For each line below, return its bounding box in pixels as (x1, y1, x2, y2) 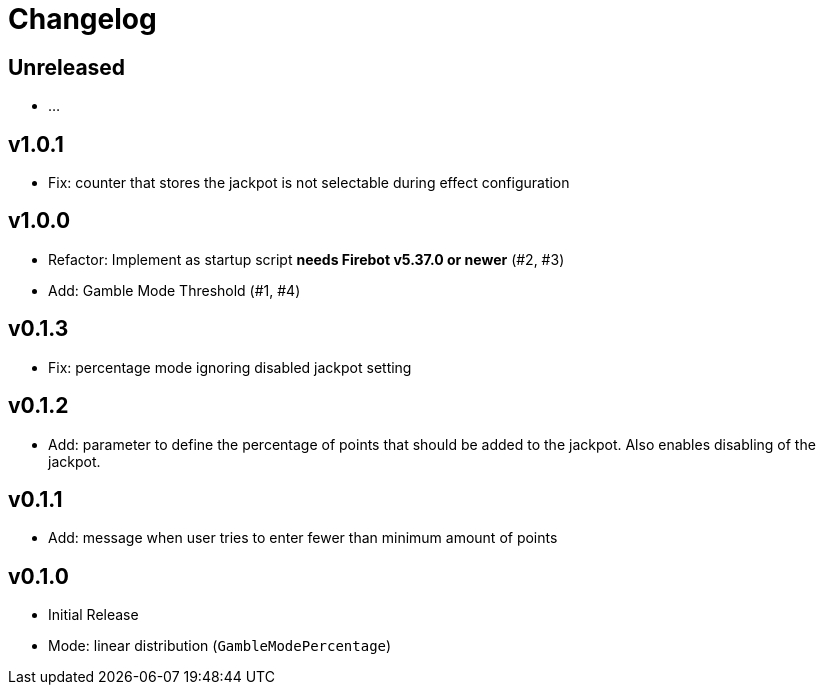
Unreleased (8, 54, 126, 80)
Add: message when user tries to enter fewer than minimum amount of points (48, 529, 558, 547)
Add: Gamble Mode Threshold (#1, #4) (48, 281, 301, 299)
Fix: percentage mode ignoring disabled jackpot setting (48, 358, 412, 376)
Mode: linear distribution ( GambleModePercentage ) (48, 637, 392, 655)
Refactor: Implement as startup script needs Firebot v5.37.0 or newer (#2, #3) (48, 250, 565, 268)
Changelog (8, 2, 157, 36)
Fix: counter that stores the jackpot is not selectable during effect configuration (48, 174, 570, 192)
